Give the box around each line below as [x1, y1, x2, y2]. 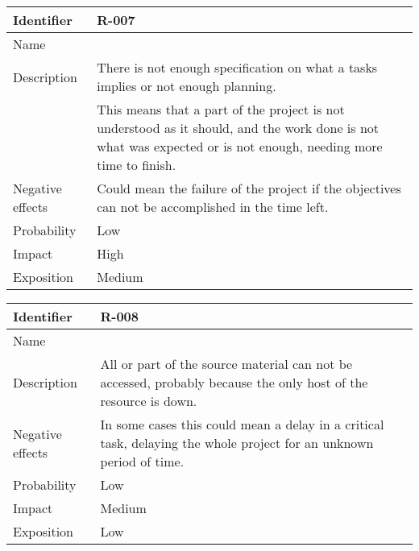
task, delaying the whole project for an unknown [100, 433, 374, 452]
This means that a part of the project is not [97, 100, 345, 118]
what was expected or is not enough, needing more [97, 137, 383, 155]
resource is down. [100, 391, 197, 410]
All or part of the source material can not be [100, 354, 353, 373]
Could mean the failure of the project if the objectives [97, 179, 401, 197]
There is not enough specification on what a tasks [97, 58, 378, 77]
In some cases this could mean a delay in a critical [100, 415, 384, 433]
